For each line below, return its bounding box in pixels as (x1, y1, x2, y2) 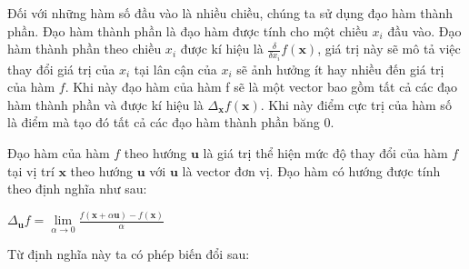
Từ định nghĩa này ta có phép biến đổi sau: (7, 244, 250, 264)
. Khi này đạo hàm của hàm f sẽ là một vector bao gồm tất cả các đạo (65, 77, 457, 96)
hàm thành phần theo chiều (7, 39, 162, 58)
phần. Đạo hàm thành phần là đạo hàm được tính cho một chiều (7, 21, 368, 40)
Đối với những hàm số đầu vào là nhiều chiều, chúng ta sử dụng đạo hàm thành (7, 4, 453, 22)
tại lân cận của (134, 59, 217, 78)
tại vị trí (7, 161, 55, 180)
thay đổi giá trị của (7, 59, 115, 78)
